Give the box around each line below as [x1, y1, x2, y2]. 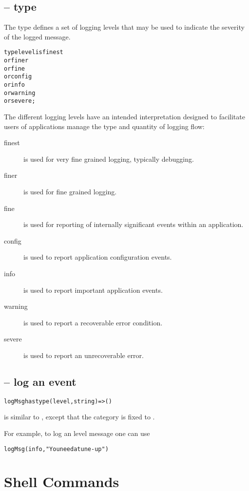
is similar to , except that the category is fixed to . [4, 412, 155, 422]
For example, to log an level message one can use [4, 428, 150, 438]
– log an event [4, 374, 77, 389]
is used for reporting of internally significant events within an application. [23, 219, 244, 229]
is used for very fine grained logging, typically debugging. [23, 153, 194, 164]
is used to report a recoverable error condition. [23, 317, 163, 327]
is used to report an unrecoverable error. [23, 350, 144, 360]
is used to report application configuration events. [23, 252, 172, 262]
